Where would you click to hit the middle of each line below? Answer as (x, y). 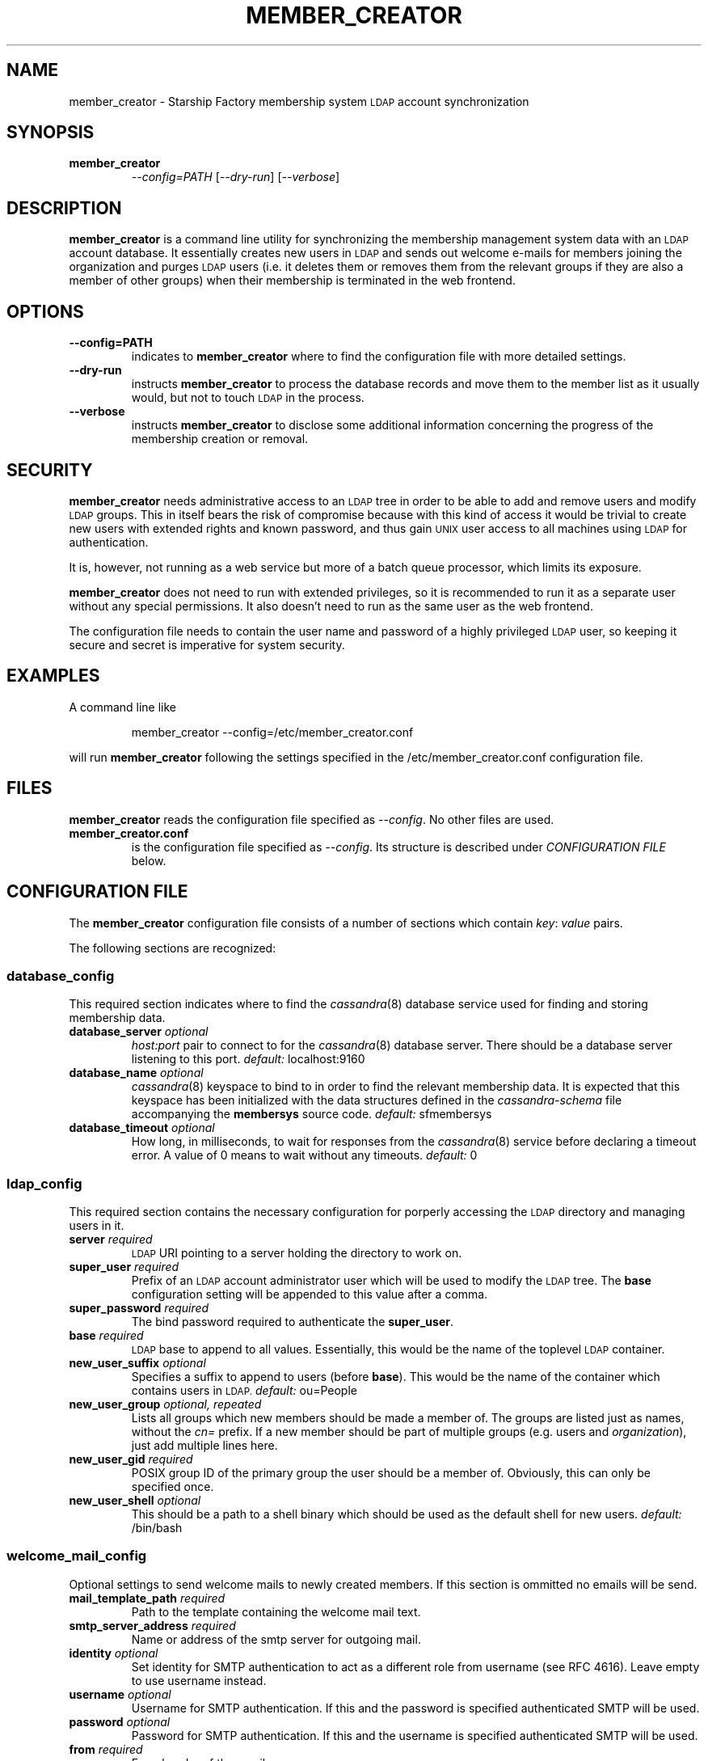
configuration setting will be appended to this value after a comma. (310, 1294)
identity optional (114, 1653)
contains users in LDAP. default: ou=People (244, 1390)
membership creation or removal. (220, 439)
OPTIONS (45, 311)
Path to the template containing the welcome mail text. (276, 1611)
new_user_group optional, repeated (165, 1404)
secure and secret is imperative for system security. (207, 644)
